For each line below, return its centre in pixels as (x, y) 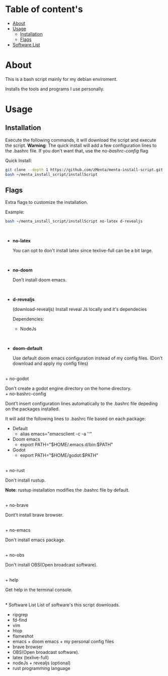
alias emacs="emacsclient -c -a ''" (56, 434)
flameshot (23, 636)
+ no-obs (15, 555)
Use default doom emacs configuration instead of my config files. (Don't (88, 358)
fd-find (20, 620)
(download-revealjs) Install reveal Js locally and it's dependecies (79, 309)
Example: (15, 212)
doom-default (27, 348)
